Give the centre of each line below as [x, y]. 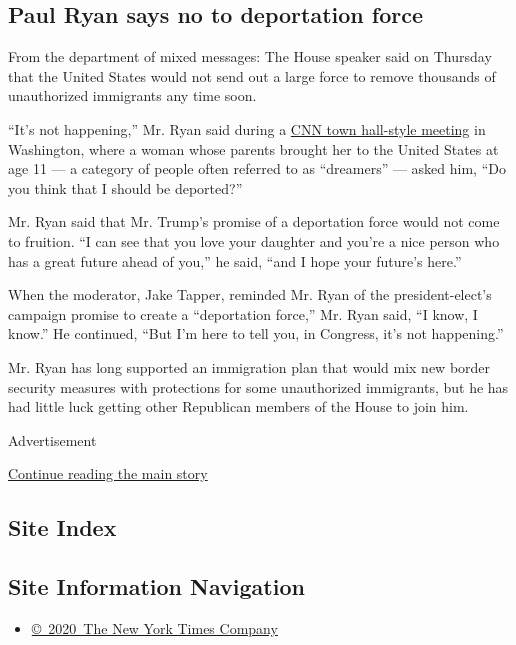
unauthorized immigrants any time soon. [132, 95]
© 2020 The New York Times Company [154, 627]
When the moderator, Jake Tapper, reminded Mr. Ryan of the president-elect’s [250, 294]
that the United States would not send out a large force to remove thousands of [252, 75]
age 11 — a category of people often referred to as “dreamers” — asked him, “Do [257, 168]
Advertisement [52, 439]
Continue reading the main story [108, 473]
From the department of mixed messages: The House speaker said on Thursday [250, 56]
